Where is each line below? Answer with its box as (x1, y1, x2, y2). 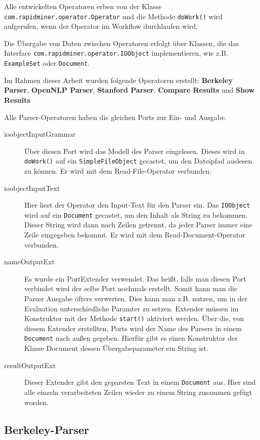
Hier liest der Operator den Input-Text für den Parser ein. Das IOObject (24, 199, 250, 210)
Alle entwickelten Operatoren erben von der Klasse (4, 1, 162, 11)
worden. (24, 396, 49, 407)
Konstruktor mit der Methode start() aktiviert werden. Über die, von (24, 313, 244, 324)
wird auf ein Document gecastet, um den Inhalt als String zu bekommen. (24, 209, 248, 220)
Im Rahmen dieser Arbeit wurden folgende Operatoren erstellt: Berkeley (4, 74, 233, 85)
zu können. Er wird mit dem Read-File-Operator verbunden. (24, 165, 212, 176)
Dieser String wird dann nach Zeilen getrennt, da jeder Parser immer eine (24, 219, 252, 230)
